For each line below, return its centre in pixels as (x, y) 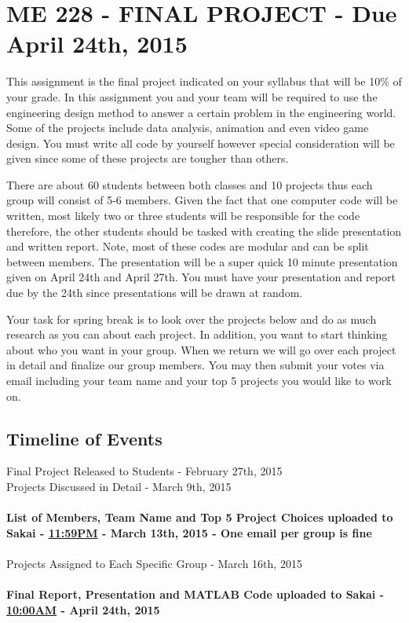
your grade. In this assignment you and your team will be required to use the (192, 96)
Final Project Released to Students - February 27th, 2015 (144, 471)
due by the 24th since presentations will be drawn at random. (155, 293)
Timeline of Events (84, 438)
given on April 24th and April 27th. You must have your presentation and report (201, 277)
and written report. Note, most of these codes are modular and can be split (188, 246)
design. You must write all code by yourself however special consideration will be (201, 143)
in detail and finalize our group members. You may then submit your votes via (195, 365)
